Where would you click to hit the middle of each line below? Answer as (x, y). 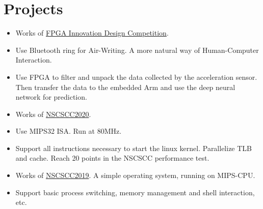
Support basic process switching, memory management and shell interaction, (135, 192)
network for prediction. (51, 97)
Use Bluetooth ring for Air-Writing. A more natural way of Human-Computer (137, 50)
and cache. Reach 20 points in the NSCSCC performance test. (112, 158)
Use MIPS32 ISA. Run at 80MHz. (69, 131)
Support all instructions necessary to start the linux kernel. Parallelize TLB (134, 148)
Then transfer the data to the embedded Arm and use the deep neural (125, 87)
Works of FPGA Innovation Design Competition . (92, 33)
